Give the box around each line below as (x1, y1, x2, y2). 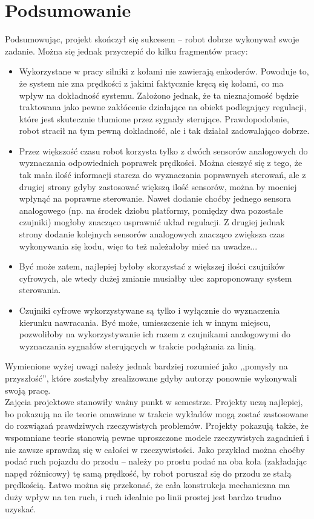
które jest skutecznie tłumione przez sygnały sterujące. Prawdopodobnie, (19, 112, 289, 125)
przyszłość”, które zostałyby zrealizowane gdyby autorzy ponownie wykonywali (5, 371, 297, 384)
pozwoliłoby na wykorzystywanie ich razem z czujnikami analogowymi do (19, 328, 290, 340)
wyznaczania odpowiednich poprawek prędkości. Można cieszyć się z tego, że (19, 156, 303, 169)
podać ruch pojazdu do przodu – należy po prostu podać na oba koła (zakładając (5, 455, 307, 468)
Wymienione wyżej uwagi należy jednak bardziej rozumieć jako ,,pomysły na (5, 360, 288, 372)
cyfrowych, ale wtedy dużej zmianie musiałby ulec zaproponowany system (19, 271, 292, 284)
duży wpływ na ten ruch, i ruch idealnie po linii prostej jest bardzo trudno (5, 490, 281, 503)
